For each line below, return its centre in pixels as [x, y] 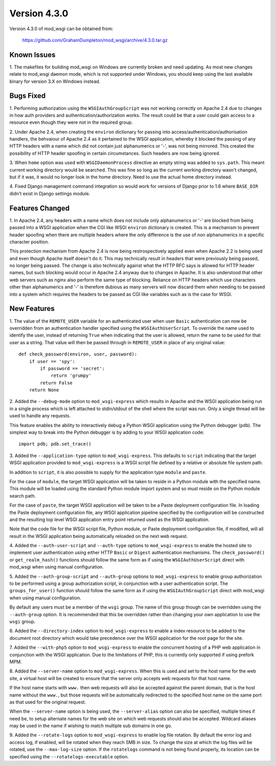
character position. [29, 242]
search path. [23, 495]
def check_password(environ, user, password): [78, 354]
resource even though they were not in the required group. [71, 122]
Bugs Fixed [28, 96]
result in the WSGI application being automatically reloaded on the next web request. [99, 536]
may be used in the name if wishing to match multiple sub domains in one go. [91, 726]
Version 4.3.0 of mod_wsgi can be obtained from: [61, 29]
